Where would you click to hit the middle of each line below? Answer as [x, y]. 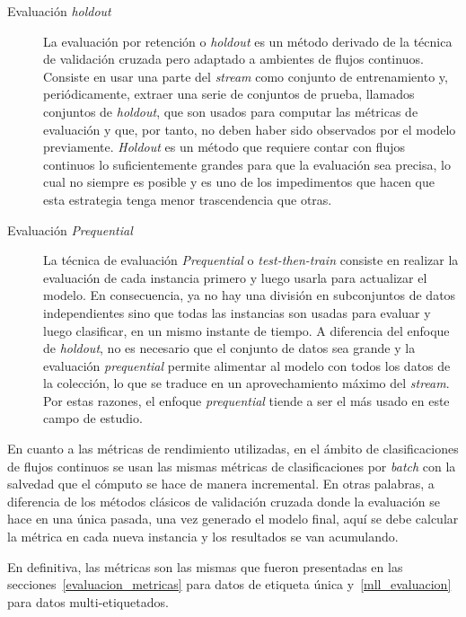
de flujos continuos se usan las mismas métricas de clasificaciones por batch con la [232, 466]
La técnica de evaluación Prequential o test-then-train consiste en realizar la [251, 260]
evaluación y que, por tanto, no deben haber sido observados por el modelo [250, 129]
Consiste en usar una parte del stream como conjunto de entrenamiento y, [246, 76]
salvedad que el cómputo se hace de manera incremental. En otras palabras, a [221, 484]
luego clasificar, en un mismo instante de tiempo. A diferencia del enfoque [246, 330]
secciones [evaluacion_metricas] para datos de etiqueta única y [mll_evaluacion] [229, 584]
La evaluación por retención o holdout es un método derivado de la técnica [248, 41]
